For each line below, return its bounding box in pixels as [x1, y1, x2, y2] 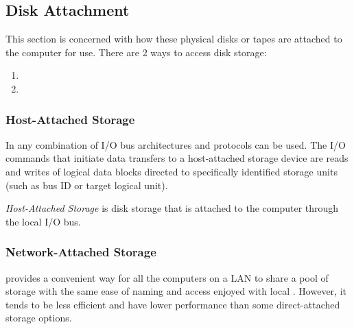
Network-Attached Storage [5, 243, 156, 260]
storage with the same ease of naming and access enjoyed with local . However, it [5, 284, 346, 298]
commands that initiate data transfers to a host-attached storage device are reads [5, 151, 349, 165]
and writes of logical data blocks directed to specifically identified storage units [5, 164, 338, 178]
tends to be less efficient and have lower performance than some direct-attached [5, 297, 340, 311]
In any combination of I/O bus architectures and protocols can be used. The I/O [5, 137, 346, 151]
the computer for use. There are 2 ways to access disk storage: [5, 45, 267, 59]
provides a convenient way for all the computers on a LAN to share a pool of [5, 270, 329, 284]
